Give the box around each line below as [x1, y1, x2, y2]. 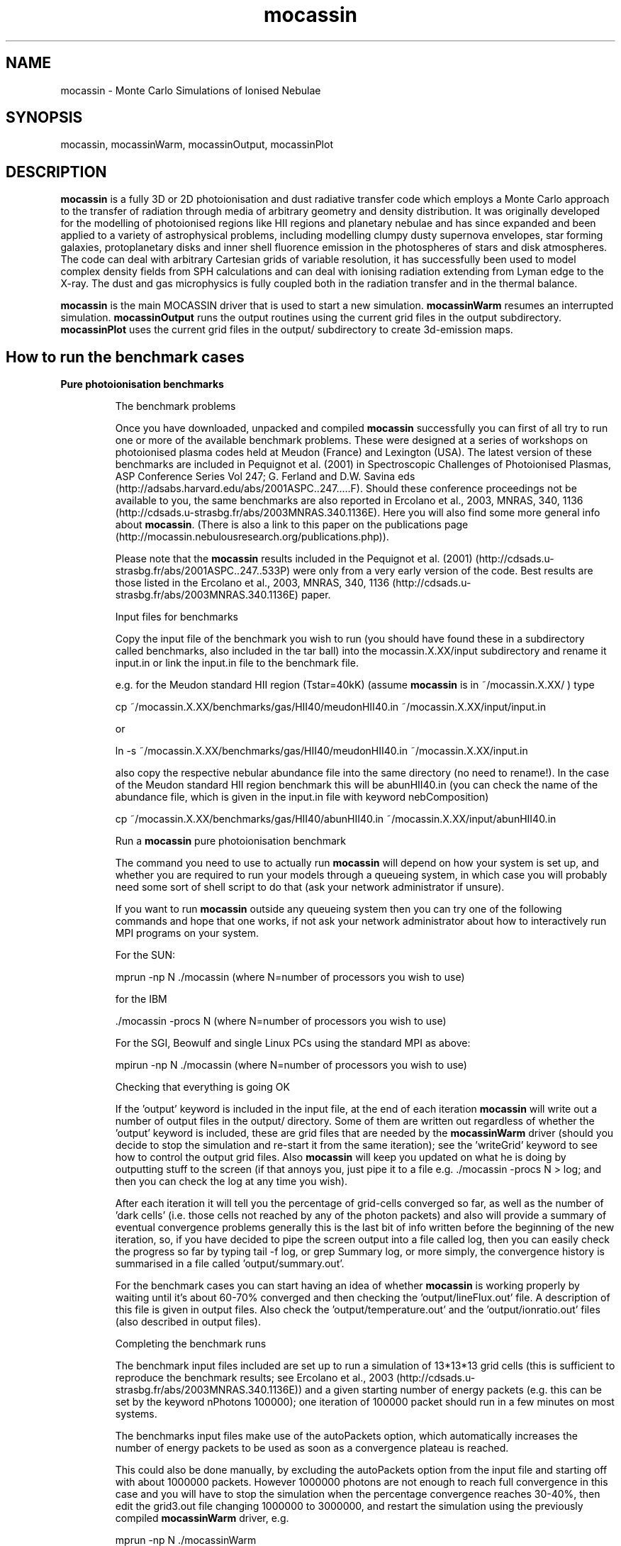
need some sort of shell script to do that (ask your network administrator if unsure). [115, 881, 505, 894]
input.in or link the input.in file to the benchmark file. [115, 657, 359, 669]
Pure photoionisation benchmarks [60, 378, 224, 391]
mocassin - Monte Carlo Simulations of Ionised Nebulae [60, 84, 321, 96]
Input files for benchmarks [115, 611, 238, 623]
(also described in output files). [115, 1316, 261, 1328]
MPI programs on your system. [115, 927, 259, 940]
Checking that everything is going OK [115, 1081, 290, 1094]
